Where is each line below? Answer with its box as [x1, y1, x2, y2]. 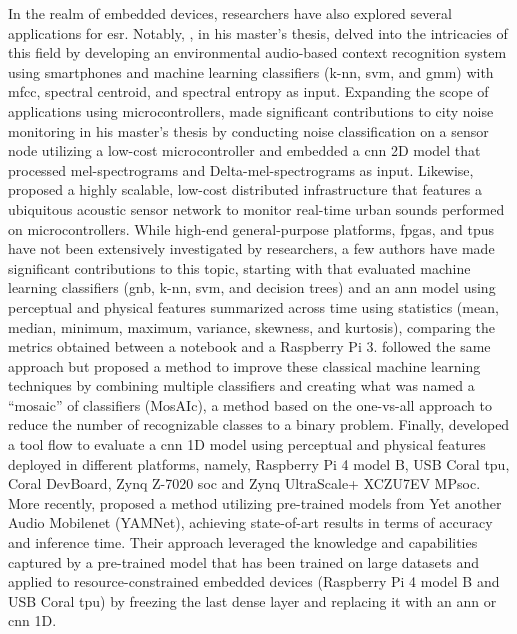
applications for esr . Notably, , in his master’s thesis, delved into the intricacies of [8, 22, 508, 43]
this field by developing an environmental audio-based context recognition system [8, 42, 507, 63]
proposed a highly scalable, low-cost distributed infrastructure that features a [8, 179, 483, 200]
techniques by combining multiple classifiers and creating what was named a [8, 375, 475, 396]
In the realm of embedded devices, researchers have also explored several [8, 3, 452, 23]
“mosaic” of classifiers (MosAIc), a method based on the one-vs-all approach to [8, 394, 492, 415]
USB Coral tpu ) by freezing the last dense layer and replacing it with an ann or [8, 590, 497, 611]
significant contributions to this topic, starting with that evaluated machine [8, 257, 471, 278]
